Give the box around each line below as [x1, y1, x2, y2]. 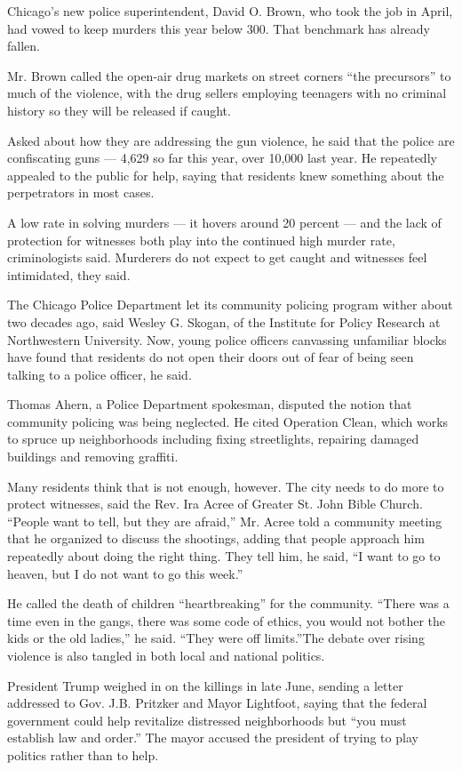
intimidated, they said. [7, 265, 131, 284]
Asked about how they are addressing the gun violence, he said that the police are [7, 131, 455, 149]
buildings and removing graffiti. [7, 447, 179, 466]
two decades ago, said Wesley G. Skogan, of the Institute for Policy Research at [7, 312, 441, 331]
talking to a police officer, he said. [7, 365, 192, 383]
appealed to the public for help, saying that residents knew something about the [7, 165, 444, 184]
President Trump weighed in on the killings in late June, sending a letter [7, 676, 403, 694]
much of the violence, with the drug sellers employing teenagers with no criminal [7, 84, 447, 102]
